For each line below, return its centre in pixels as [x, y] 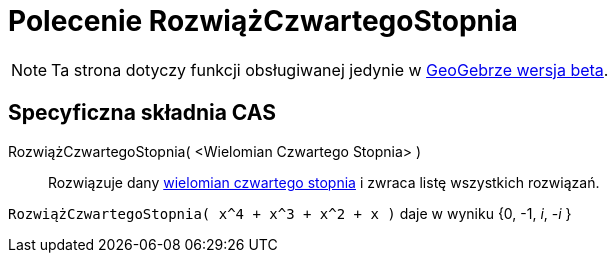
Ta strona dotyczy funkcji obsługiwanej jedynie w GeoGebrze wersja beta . [330, 69]
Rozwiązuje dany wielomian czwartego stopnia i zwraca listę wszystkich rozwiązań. [324, 182]
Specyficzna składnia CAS [142, 113]
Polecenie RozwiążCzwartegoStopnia [263, 21]
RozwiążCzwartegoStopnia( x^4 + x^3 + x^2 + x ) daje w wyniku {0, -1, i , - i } [290, 213]
